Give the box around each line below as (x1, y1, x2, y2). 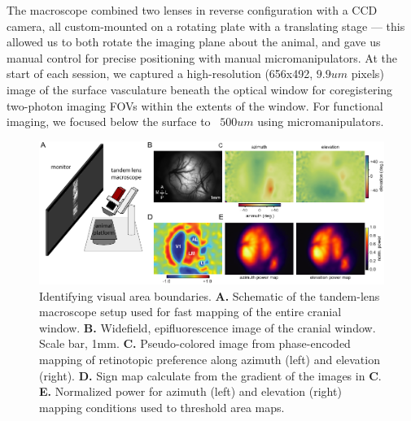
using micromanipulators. (257, 113, 384, 130)
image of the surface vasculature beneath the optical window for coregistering (7, 80, 393, 98)
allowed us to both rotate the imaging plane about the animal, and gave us (7, 33, 381, 50)
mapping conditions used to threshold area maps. (39, 398, 285, 415)
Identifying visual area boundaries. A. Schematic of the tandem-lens (39, 287, 380, 304)
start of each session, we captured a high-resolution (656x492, (7, 65, 313, 82)
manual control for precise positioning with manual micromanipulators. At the (7, 49, 397, 66)
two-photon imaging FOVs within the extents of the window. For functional (7, 97, 383, 114)
